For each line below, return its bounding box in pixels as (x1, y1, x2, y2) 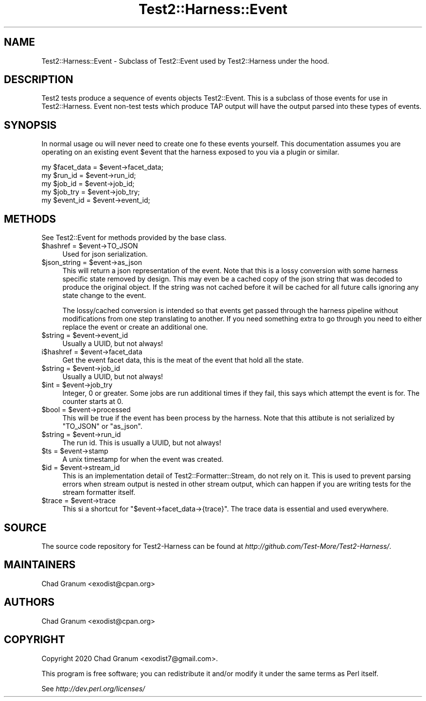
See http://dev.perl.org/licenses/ (41, 684, 145, 693)
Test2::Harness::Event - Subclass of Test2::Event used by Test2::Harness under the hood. (41, 56, 329, 65)
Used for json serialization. (62, 250, 148, 259)
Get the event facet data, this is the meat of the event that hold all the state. (62, 356, 304, 365)
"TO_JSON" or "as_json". (62, 422, 142, 431)
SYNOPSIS (4, 119, 57, 131)
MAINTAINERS (4, 559, 76, 571)
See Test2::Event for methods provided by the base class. (41, 233, 227, 242)
